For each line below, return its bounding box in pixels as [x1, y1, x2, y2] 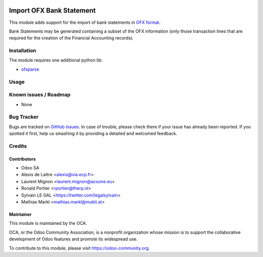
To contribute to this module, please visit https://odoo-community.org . [9, 245, 150, 251]
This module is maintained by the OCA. [9, 220, 87, 226]
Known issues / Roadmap [9, 92, 71, 98]
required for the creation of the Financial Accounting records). [9, 35, 134, 41]
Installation [9, 47, 37, 54]
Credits [9, 143, 27, 149]
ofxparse [21, 66, 39, 72]
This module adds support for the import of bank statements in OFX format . [9, 19, 161, 25]
